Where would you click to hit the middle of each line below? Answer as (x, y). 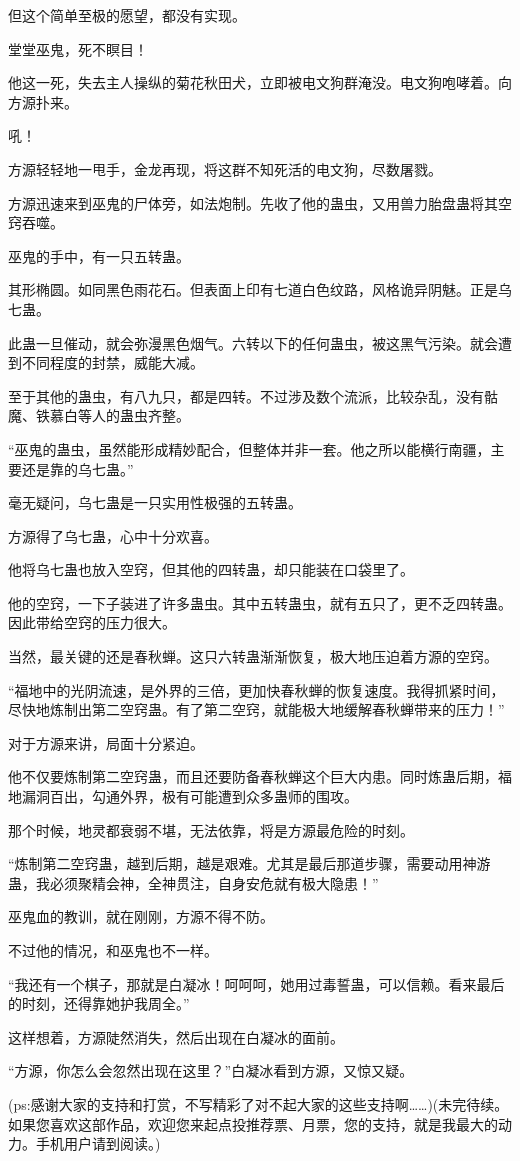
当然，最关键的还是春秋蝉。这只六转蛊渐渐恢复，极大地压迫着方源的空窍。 (253, 656)
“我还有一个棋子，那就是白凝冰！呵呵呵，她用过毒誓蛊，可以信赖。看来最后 (256, 983)
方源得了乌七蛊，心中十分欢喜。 (113, 535)
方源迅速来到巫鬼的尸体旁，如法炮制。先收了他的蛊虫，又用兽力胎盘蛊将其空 (260, 202)
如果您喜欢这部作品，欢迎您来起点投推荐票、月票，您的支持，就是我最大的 (253, 1123)
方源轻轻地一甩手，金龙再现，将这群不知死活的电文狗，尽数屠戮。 (225, 168)
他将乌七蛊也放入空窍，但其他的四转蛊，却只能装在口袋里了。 (211, 569)
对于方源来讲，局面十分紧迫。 (106, 742)
